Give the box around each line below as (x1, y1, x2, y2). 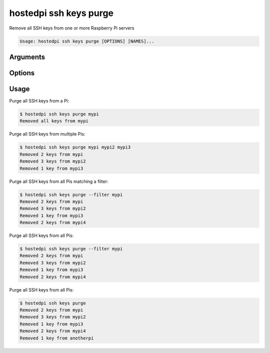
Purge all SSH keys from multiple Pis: (9, 131, 86, 137)
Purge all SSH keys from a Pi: (9, 98, 69, 104)
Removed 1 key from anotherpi (19, 335, 94, 341)
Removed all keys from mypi (19, 118, 88, 124)
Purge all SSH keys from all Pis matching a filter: (9, 178, 108, 184)
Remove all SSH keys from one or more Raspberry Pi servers (9, 25, 134, 31)
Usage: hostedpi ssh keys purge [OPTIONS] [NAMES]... (19, 38, 154, 44)
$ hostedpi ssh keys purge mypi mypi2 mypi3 (19, 144, 131, 150)
